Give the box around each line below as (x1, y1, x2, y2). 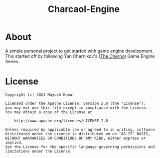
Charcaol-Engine (48, 3, 120, 15)
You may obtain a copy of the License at (5, 109, 93, 115)
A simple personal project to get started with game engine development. (5, 48, 154, 54)
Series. (5, 58, 20, 64)
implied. (5, 140, 23, 145)
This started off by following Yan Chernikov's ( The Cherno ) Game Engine (5, 53, 155, 59)
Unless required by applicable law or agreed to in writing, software (5, 127, 155, 132)
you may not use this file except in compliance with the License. (5, 105, 149, 110)
